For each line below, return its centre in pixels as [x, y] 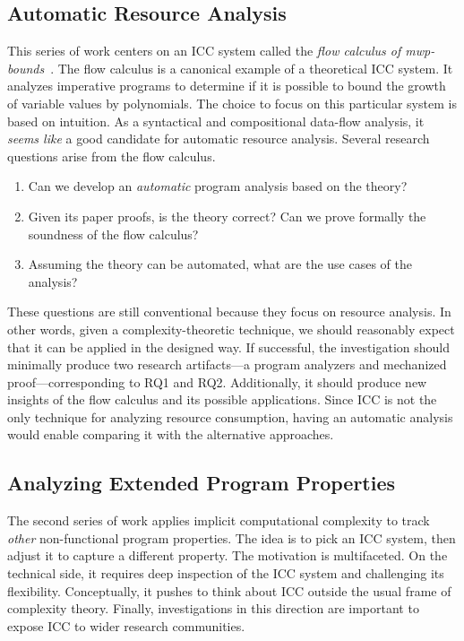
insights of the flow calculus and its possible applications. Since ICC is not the [222, 399]
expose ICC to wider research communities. [126, 625]
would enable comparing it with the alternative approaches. [171, 434]
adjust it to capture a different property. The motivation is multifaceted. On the [228, 555]
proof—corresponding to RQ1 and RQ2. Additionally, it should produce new [217, 381]
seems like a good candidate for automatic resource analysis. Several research [219, 139]
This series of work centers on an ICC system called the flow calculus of [204, 51]
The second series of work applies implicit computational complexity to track [219, 520]
